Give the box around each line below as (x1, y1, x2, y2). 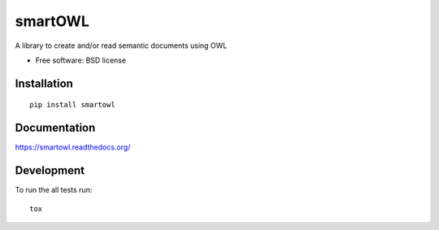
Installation (15, 76, 73, 90)
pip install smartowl (29, 100, 115, 110)
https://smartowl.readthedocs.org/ (15, 142, 131, 152)
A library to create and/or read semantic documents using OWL (15, 41, 228, 50)
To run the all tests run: (15, 185, 93, 195)
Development (15, 163, 85, 178)
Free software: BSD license (35, 55, 126, 65)
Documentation (15, 121, 96, 135)
